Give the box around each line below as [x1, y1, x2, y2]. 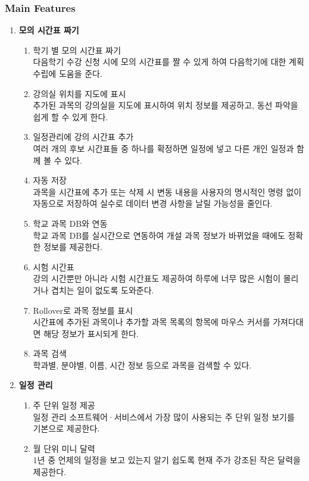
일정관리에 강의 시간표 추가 [33, 130, 134, 143]
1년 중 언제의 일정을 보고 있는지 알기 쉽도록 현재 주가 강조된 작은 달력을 [33, 454, 301, 466]
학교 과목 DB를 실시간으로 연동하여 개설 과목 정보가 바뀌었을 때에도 [33, 229, 285, 241]
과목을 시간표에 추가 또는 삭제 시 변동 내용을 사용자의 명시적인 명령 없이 [33, 185, 302, 198]
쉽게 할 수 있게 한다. [33, 110, 108, 123]
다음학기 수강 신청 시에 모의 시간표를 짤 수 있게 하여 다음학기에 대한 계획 [33, 55, 304, 68]
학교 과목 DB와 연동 [33, 217, 108, 229]
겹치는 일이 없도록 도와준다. [51, 283, 154, 296]
